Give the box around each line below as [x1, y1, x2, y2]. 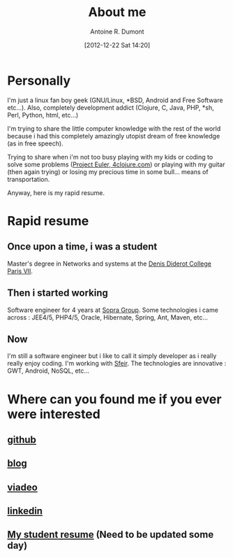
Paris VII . [7, 266, 33, 275]
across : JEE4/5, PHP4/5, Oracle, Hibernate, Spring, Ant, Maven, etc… [7, 313, 208, 322]
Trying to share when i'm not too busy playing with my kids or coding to [7, 152, 213, 161]
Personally [7, 73, 71, 88]
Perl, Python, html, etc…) [7, 110, 79, 119]
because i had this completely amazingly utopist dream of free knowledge [7, 131, 220, 140]
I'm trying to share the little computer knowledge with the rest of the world [7, 124, 221, 133]
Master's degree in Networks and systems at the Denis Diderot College [7, 259, 211, 268]
